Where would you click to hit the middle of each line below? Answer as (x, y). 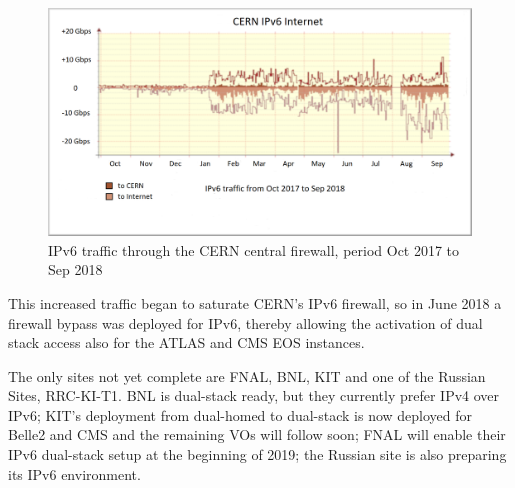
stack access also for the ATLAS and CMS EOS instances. (186, 342)
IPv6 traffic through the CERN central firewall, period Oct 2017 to (254, 249)
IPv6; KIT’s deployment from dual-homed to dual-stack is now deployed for (240, 414)
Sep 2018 (75, 269)
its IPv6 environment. (74, 473)
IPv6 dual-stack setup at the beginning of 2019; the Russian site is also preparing (257, 454)
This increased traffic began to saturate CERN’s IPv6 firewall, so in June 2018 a (255, 302)
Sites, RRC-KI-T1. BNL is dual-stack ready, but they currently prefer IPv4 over (254, 395)
